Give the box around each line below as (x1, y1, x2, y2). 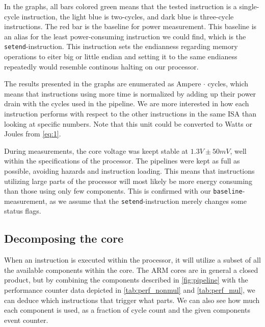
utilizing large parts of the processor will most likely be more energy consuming (4, 175, 253, 186)
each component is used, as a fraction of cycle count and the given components (4, 305, 250, 315)
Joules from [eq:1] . (4, 128, 61, 139)
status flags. (4, 205, 41, 216)
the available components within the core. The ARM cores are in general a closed (4, 264, 258, 275)
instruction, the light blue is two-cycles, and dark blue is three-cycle (21, 11, 234, 21)
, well (230, 145, 247, 156)
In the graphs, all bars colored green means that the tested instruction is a (4, 1, 237, 11)
